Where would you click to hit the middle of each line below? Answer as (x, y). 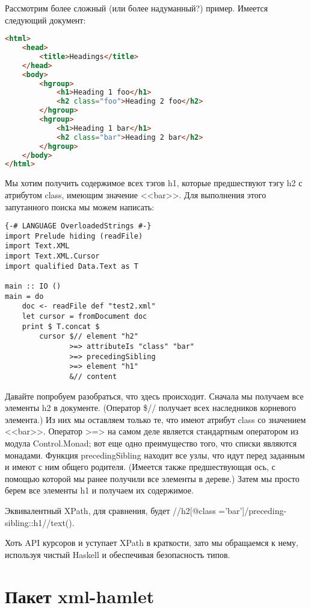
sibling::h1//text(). (40, 522)
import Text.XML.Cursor (52, 256)
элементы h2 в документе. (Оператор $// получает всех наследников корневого (151, 408)
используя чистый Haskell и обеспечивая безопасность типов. (118, 554)
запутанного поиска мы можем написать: (80, 206)
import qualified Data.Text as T (72, 266)
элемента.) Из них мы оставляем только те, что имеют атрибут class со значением (155, 419)
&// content (93, 376)
